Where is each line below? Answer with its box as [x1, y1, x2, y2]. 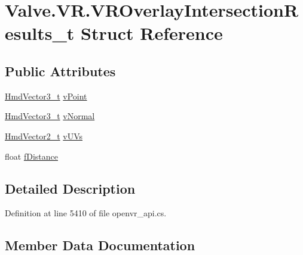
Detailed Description [5, 179, 136, 197]
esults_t [5, 21, 75, 45]
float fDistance [5, 150, 58, 162]
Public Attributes [5, 61, 116, 80]
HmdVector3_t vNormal [5, 110, 95, 122]
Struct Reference [81, 21, 223, 45]
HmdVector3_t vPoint [5, 89, 87, 102]
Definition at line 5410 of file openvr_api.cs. [5, 207, 167, 219]
